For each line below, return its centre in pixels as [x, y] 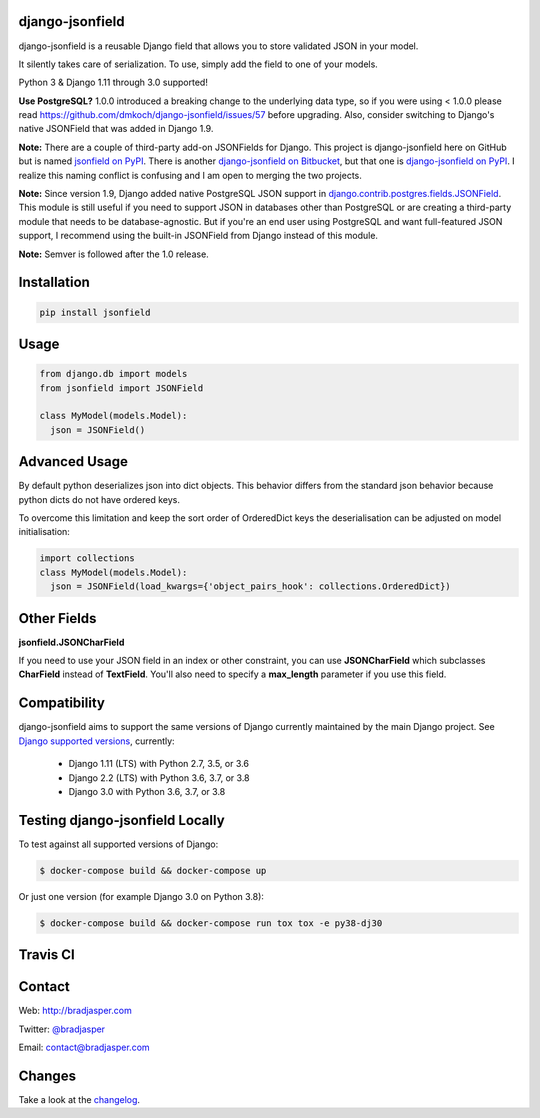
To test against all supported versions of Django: [118, 844]
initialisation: [44, 532]
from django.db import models [113, 374]
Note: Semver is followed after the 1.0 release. [113, 254]
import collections [87, 558]
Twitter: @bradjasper [61, 1029]
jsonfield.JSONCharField [71, 642]
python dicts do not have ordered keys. [99, 499]
